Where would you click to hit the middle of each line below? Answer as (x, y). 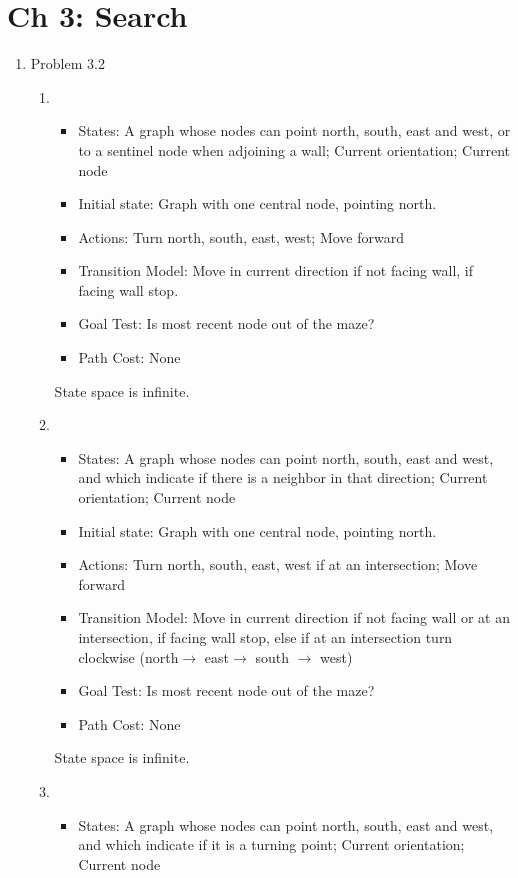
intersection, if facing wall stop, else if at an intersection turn (265, 637)
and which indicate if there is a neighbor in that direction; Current (283, 477)
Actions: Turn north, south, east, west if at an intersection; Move (278, 564)
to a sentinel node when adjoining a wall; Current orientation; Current (294, 149)
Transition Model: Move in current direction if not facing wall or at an (294, 617)
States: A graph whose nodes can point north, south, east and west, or (294, 130)
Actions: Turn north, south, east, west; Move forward (241, 236)
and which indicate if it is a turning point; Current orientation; (271, 844)
